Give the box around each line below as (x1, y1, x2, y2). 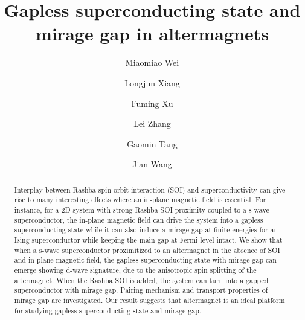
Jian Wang (132, 158, 172, 170)
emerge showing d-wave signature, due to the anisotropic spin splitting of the (14, 264, 257, 275)
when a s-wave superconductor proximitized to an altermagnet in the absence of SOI (14, 245, 280, 255)
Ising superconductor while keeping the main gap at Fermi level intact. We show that (14, 234, 283, 245)
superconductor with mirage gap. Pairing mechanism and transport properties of (14, 285, 268, 295)
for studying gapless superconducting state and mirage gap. (14, 305, 202, 315)
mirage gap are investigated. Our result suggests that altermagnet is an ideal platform (14, 295, 285, 305)
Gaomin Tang (127, 137, 178, 150)
